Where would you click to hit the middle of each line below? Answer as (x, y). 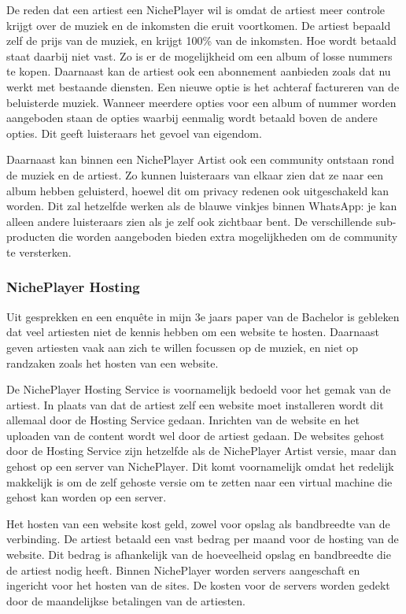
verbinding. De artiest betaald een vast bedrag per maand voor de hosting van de (203, 539)
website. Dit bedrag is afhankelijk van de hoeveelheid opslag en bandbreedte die (199, 555)
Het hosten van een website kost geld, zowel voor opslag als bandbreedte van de (198, 523)
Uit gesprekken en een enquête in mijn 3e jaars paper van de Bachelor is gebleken (203, 316)
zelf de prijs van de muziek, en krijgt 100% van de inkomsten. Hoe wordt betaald (201, 41)
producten (31, 237)
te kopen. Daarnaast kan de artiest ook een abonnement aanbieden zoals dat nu (199, 71)
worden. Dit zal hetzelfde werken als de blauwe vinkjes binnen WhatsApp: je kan (202, 206)
